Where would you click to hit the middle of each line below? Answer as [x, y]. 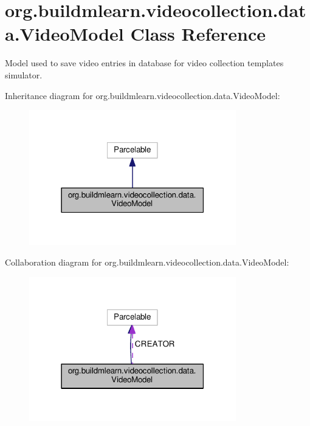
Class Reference [198, 34]
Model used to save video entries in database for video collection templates [144, 63]
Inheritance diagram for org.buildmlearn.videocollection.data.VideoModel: [143, 95]
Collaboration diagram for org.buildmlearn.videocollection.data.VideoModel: [147, 262]
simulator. [24, 74]
